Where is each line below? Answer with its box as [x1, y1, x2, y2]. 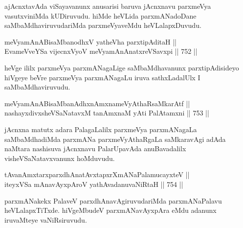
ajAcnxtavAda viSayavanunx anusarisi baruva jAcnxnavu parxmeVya [4, 1, 211, 11]
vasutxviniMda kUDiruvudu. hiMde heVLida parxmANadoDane [4, 10, 197, 21]
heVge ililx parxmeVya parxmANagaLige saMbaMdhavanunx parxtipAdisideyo [4, 62, 239, 72]
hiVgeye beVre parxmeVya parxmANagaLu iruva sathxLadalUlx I [4, 72, 200, 82]
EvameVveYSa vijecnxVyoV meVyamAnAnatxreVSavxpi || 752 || [4, 46, 198, 56]
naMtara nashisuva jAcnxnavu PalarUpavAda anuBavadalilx [4, 143, 186, 154]
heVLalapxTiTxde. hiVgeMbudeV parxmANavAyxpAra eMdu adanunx [4, 205, 217, 215]
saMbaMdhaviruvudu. [4, 82, 70, 92]
